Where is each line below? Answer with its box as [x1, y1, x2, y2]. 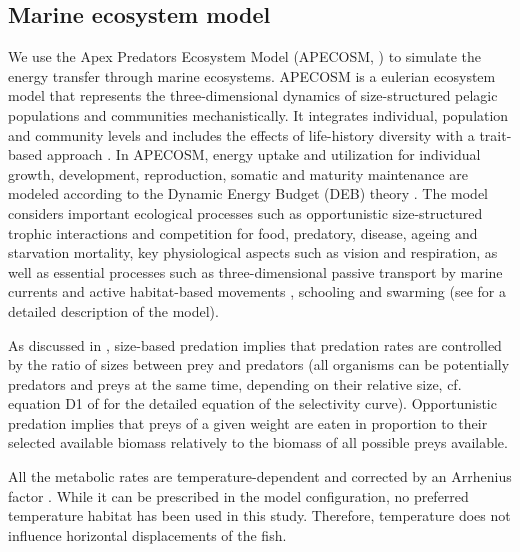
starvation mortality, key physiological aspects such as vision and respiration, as [8, 242, 498, 263]
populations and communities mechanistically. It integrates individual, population [8, 104, 509, 125]
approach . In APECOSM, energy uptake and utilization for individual [46, 144, 481, 165]
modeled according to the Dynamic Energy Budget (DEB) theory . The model [8, 183, 489, 204]
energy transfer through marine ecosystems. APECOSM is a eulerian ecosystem [8, 65, 496, 86]
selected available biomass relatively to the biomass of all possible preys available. [8, 432, 508, 453]
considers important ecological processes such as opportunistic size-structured [8, 202, 483, 223]
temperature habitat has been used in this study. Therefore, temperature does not [8, 505, 511, 526]
